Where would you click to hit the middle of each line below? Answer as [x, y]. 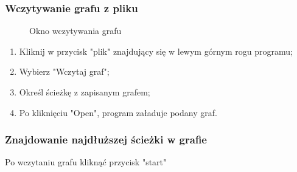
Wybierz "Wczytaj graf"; [64, 71]
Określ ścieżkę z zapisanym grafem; [85, 92]
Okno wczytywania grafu [75, 31]
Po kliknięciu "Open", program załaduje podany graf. [118, 112]
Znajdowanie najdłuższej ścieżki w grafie [106, 139]
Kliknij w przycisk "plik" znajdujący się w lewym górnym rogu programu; [156, 51]
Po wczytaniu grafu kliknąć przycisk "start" [86, 162]
